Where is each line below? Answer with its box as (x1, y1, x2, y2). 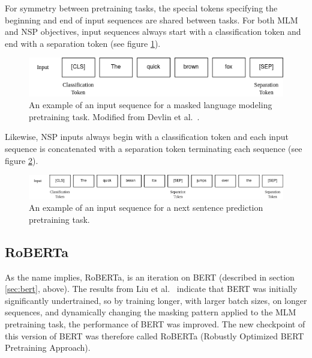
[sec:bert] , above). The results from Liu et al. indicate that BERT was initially (5, 282, 298, 295)
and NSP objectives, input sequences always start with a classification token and (5, 25, 301, 38)
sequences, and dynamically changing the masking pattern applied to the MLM (5, 306, 296, 318)
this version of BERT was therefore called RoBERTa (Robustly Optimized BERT (5, 329, 304, 342)
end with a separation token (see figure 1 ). (5, 37, 161, 49)
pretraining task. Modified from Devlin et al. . (29, 110, 200, 123)
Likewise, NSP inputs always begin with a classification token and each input (5, 130, 289, 143)
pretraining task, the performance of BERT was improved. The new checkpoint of (5, 317, 305, 330)
